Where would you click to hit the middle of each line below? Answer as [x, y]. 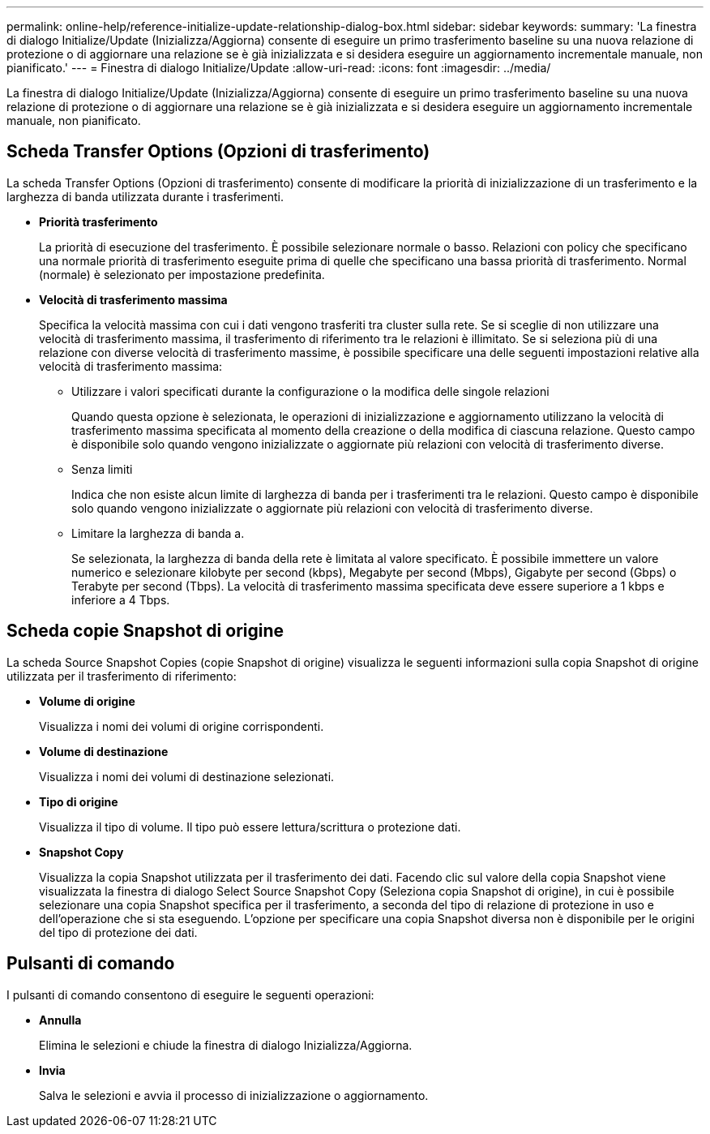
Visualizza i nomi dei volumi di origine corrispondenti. [182, 726]
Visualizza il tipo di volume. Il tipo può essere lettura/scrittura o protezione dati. [250, 827]
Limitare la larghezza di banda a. [158, 533]
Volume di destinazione [104, 751]
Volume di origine [87, 701]
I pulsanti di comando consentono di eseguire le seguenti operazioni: [190, 994]
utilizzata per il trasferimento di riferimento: [122, 676]
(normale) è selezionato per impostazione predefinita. [182, 274]
